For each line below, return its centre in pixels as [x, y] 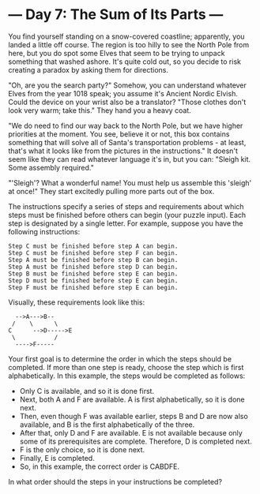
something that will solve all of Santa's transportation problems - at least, [127, 142]
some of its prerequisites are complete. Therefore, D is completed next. [136, 441]
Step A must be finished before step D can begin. [93, 267]
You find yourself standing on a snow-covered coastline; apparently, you [126, 36]
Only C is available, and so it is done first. [87, 391]
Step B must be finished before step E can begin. [93, 274]
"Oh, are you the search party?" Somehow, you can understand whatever [128, 85]
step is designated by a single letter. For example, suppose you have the [126, 223]
